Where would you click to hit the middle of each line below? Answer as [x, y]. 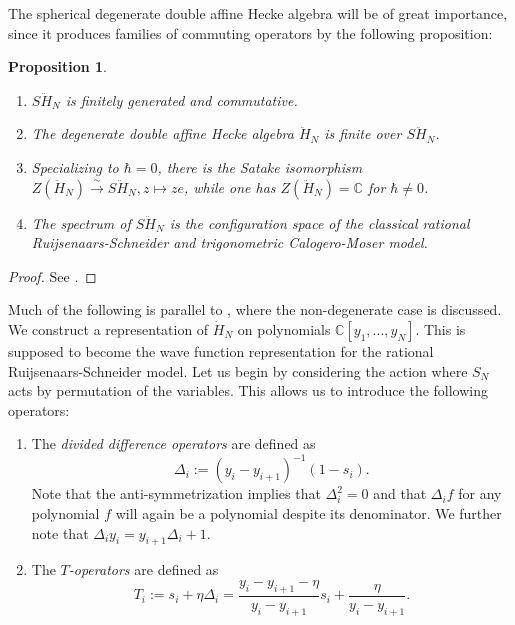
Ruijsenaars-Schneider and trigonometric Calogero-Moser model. [229, 242]
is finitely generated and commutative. [181, 99]
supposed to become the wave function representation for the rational [221, 350]
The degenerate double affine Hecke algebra [162, 133]
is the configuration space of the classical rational [319, 222]
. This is [440, 328]
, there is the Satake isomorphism [260, 166]
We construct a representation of [108, 328]
